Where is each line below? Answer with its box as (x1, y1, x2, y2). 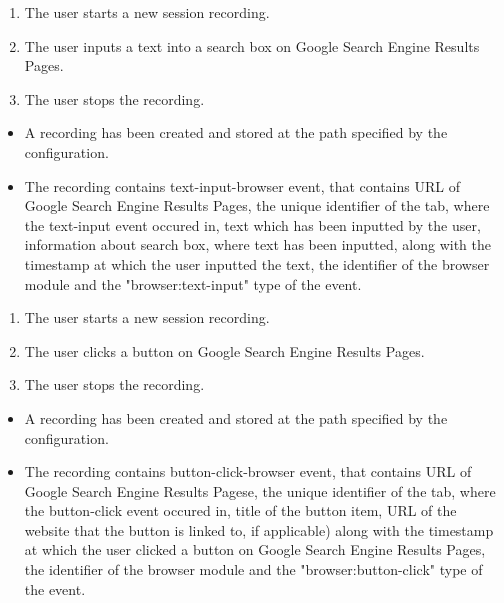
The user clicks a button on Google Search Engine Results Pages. (24, 340, 425, 361)
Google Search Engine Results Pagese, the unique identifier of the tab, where (24, 480, 496, 501)
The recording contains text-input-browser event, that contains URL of (24, 175, 460, 196)
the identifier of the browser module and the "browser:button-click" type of (24, 559, 483, 580)
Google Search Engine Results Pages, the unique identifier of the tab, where (24, 195, 490, 216)
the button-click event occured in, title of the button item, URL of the (24, 500, 457, 521)
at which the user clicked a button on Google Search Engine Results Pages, (24, 539, 486, 560)
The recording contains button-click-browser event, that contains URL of (24, 461, 472, 482)
